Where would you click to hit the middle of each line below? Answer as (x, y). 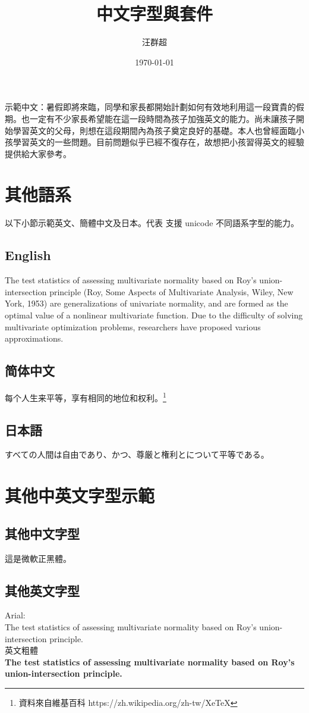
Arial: (15, 615)
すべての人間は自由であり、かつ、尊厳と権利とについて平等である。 (137, 454)
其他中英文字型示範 (80, 495)
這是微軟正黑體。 (38, 558)
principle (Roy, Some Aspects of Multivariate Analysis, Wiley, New (171, 291)
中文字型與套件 (154, 13)
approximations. (34, 338)
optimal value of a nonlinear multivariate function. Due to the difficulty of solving (154, 315)
